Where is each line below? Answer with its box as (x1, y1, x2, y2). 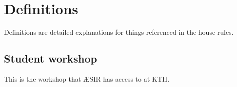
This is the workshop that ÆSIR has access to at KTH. (4, 73, 170, 84)
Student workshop (4, 51, 97, 66)
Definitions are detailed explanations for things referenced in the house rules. (4, 27, 234, 37)
